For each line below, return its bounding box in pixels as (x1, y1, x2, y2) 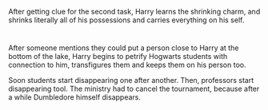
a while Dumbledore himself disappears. (8, 92, 142, 102)
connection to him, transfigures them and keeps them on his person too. (8, 60, 246, 70)
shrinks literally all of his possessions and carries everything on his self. (8, 15, 245, 25)
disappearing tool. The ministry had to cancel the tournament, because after (8, 84, 260, 94)
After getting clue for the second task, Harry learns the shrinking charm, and (8, 7, 261, 16)
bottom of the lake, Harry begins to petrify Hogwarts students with (8, 52, 228, 61)
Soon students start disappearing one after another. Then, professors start (8, 76, 254, 85)
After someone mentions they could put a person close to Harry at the (8, 43, 239, 53)
